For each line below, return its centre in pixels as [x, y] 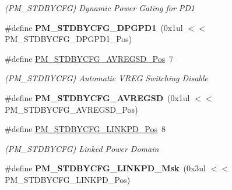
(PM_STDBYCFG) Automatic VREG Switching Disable [106, 78]
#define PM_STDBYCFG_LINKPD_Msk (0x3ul [106, 168]
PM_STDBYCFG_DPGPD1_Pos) [68, 39]
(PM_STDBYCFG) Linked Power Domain [82, 148]
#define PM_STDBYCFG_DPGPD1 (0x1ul [94, 27]
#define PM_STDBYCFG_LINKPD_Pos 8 [85, 129]
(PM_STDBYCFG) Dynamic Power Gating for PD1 [100, 8]
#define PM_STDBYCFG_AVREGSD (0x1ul [97, 97]
